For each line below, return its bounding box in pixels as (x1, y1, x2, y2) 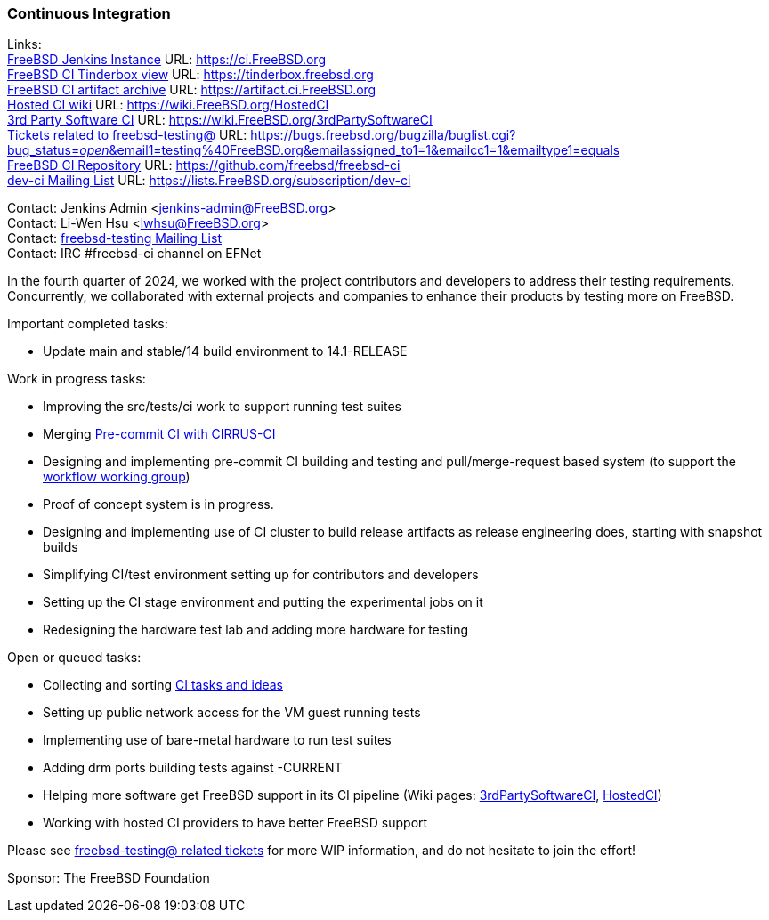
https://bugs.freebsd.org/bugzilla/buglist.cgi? (250, 127, 516, 143)
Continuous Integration (7, 4, 171, 22)
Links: (7, 36, 42, 52)
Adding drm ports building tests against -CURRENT (43, 760, 343, 776)
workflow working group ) (43, 469, 190, 485)
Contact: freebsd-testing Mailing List (7, 230, 222, 246)
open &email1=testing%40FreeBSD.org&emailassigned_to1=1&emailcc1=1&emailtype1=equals (79, 142, 620, 158)
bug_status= (7, 142, 80, 158)
